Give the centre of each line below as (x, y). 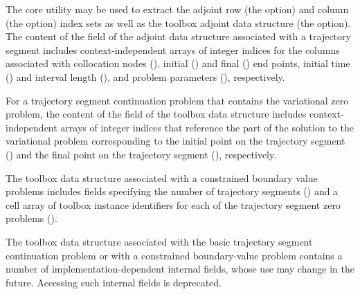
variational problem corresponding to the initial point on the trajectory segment (175, 141)
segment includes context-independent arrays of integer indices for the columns (173, 49)
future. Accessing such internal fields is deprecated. (114, 282)
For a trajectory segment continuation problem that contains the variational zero (177, 100)
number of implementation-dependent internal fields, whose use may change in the (180, 269)
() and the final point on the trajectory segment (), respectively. (141, 154)
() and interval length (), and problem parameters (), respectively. (145, 76)
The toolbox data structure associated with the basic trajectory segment (159, 241)
